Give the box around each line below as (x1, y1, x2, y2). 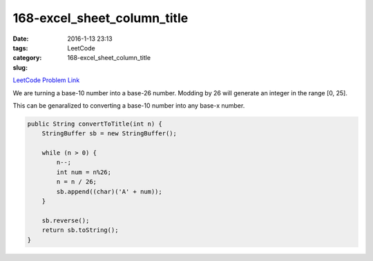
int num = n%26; (56, 168, 112, 176)
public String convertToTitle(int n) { (27, 119, 162, 128)
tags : (12, 43, 28, 52)
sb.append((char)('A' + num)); (56, 187, 162, 195)
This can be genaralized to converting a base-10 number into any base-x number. (12, 101, 245, 110)
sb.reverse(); (41, 216, 90, 224)
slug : (12, 63, 28, 72)
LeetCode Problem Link (12, 76, 80, 84)
